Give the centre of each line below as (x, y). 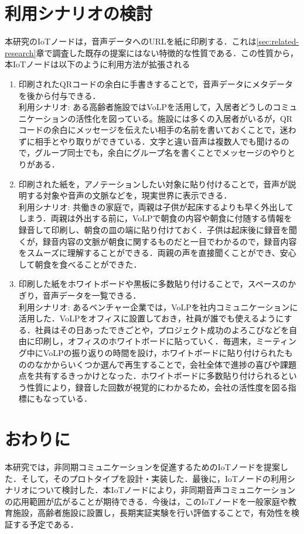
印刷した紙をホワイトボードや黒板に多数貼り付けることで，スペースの (153, 284)
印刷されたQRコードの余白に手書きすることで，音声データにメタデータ (156, 83)
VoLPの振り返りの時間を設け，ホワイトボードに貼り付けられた (164, 352)
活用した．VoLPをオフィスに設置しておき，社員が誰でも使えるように (151, 318)
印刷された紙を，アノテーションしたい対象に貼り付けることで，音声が (153, 184)
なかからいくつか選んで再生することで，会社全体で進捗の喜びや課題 (166, 364)
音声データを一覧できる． (92, 295)
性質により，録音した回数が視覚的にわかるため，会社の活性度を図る (157, 387)
